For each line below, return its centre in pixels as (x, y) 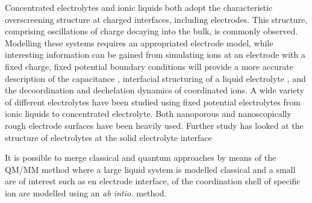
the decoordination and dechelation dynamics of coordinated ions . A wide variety (154, 90)
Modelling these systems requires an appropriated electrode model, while (139, 42)
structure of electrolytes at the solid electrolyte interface (108, 137)
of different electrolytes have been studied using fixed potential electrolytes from (153, 101)
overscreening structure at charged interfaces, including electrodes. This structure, (156, 19)
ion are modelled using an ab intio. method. (86, 192)
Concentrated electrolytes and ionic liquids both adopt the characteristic (139, 7)
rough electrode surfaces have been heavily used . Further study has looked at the (154, 125)
